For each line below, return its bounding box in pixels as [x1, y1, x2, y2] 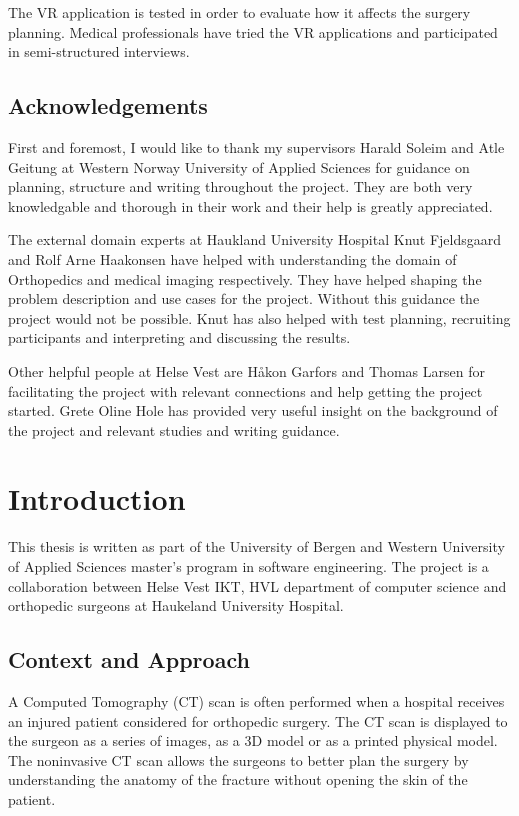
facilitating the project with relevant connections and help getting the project [8, 380, 483, 401]
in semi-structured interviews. [8, 41, 190, 62]
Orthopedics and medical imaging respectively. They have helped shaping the [8, 268, 482, 289]
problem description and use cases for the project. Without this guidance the [8, 288, 480, 309]
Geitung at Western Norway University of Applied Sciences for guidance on [8, 156, 470, 177]
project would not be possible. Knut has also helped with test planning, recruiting [8, 307, 511, 328]
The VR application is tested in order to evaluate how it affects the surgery [8, 2, 471, 22]
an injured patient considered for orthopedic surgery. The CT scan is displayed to [8, 710, 508, 731]
